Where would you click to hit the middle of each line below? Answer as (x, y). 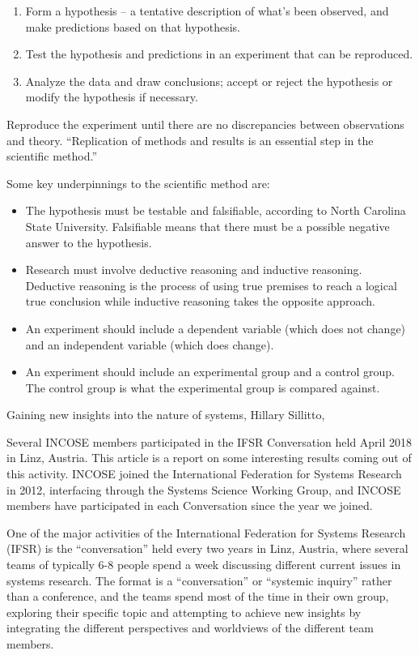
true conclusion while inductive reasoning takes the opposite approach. (200, 301)
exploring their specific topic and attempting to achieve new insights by (184, 612)
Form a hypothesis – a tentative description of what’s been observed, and (207, 11)
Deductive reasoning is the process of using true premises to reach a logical (211, 285)
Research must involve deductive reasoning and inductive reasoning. (194, 270)
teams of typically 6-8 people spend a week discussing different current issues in (204, 565)
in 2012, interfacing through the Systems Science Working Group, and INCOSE (204, 489)
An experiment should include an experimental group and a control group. (210, 372)
